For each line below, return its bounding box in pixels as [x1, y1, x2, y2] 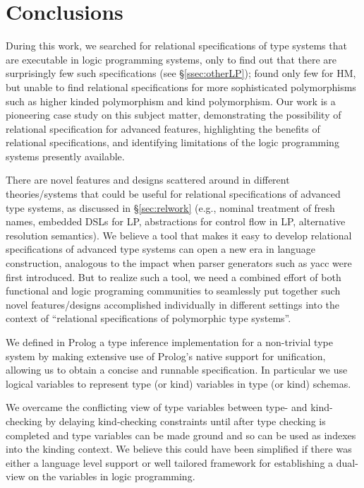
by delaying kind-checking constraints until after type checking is [45, 413, 326, 428]
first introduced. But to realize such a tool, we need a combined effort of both [6, 269, 341, 284]
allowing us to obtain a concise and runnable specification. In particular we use [6, 362, 348, 377]
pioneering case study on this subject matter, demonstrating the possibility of [6, 107, 341, 122]
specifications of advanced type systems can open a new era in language [6, 242, 316, 256]
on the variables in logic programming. [28, 469, 195, 484]
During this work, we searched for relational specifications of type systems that [6, 38, 347, 53]
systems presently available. [6, 148, 125, 163]
